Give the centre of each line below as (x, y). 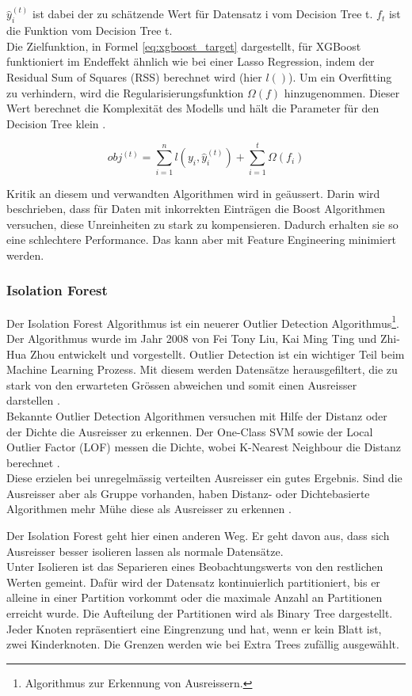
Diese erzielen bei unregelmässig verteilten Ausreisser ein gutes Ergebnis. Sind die (204, 478)
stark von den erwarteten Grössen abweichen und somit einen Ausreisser (182, 384)
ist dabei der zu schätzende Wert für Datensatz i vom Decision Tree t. (202, 14)
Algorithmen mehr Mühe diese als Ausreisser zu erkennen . (149, 509)
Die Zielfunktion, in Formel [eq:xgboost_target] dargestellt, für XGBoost (184, 46)
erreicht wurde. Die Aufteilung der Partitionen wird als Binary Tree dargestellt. (200, 613)
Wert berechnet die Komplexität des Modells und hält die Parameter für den (193, 108)
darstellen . (33, 400)
